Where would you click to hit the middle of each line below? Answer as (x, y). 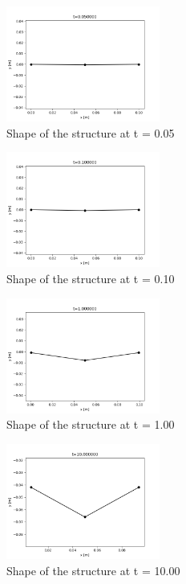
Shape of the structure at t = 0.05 (91, 132)
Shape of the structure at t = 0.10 (91, 278)
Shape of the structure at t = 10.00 (93, 570)
